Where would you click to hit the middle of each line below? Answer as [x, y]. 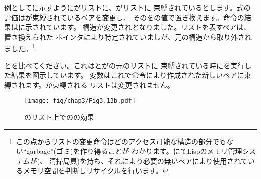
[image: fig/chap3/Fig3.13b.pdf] [80, 101]
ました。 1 [20, 48]
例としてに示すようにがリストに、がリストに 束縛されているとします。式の [127, 7]
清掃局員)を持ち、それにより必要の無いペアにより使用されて [148, 161]
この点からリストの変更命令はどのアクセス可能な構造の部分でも [121, 141]
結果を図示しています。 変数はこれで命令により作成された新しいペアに [127, 75]
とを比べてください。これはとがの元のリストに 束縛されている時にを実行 [124, 65]
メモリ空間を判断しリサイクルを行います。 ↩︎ [96, 171]
